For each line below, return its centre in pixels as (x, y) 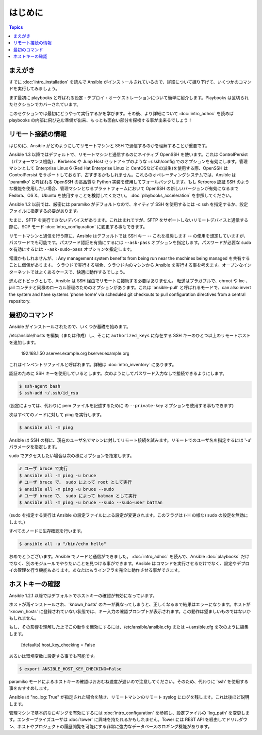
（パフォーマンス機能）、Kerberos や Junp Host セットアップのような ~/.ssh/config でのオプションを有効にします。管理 (128, 161)
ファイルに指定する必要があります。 (45, 211)
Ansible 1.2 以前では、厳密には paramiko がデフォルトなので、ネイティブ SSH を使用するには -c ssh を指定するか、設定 (129, 204)
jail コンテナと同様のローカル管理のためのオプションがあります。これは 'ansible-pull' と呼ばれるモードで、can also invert (130, 288)
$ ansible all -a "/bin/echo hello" (63, 544)
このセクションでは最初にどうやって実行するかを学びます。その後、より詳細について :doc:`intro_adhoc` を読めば (121, 113)
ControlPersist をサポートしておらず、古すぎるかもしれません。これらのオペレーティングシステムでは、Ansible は (123, 175)
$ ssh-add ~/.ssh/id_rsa (49, 393)
